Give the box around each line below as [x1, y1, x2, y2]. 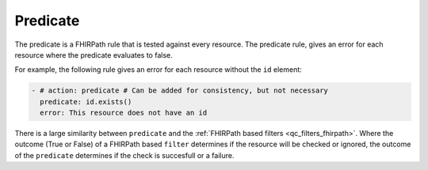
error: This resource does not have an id [40, 108, 208, 118]
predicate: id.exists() [40, 97, 132, 106]
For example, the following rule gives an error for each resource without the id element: [14, 65, 303, 74]
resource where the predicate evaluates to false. [14, 50, 174, 59]
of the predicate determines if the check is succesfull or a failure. [14, 150, 235, 160]
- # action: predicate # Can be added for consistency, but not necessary [31, 86, 329, 95]
